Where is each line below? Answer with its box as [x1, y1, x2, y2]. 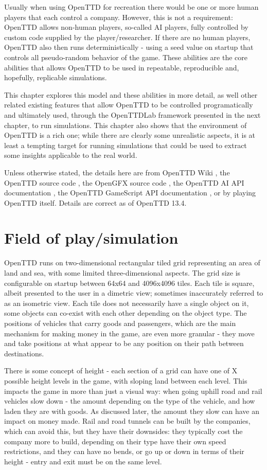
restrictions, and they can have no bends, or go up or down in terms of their [4, 446, 244, 457]
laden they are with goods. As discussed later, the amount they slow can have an [4, 405, 259, 416]
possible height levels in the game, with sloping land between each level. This [4, 375, 247, 386]
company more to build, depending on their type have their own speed [4, 436, 226, 446]
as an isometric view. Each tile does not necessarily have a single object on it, [4, 297, 249, 308]
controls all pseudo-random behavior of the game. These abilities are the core [4, 51, 247, 62]
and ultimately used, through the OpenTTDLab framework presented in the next [4, 109, 261, 120]
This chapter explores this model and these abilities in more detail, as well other [4, 89, 258, 100]
